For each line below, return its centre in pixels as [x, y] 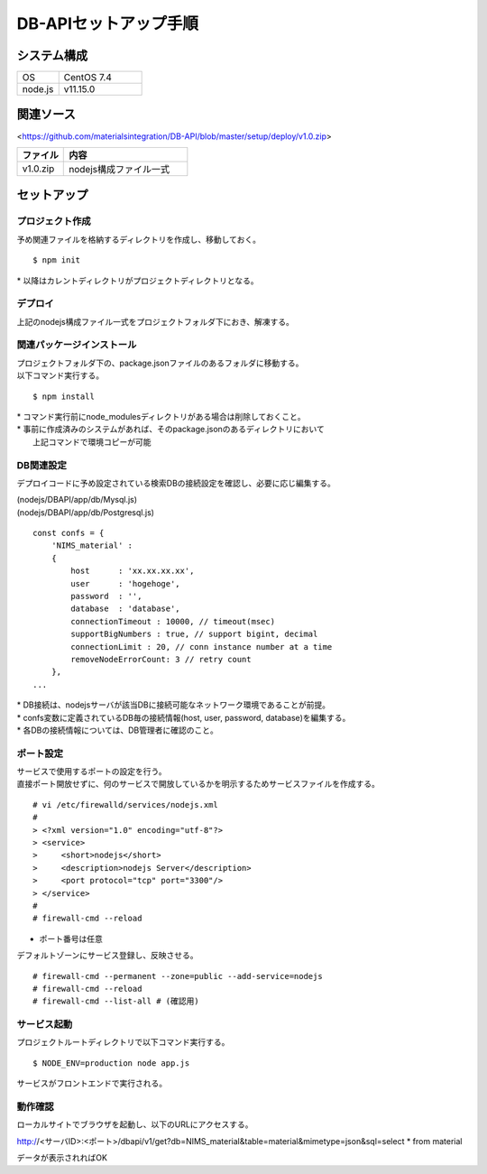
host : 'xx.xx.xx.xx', [133, 571]
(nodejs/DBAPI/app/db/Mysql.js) [77, 500]
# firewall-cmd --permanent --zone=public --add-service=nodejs [178, 976]
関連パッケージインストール [77, 345]
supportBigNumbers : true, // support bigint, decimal [194, 634]
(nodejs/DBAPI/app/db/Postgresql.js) [86, 512]
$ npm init [57, 260]
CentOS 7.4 [88, 78]
